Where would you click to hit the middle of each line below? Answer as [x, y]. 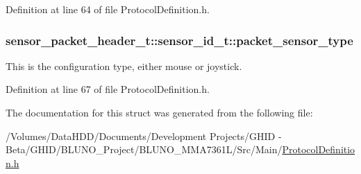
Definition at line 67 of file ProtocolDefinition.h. [108, 89]
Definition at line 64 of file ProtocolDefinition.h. [108, 9]
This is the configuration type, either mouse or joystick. [124, 66]
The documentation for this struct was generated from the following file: [159, 112]
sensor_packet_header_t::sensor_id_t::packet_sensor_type [179, 40]
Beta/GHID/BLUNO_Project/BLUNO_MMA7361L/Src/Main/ [144, 149]
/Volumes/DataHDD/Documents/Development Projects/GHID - [144, 136]
